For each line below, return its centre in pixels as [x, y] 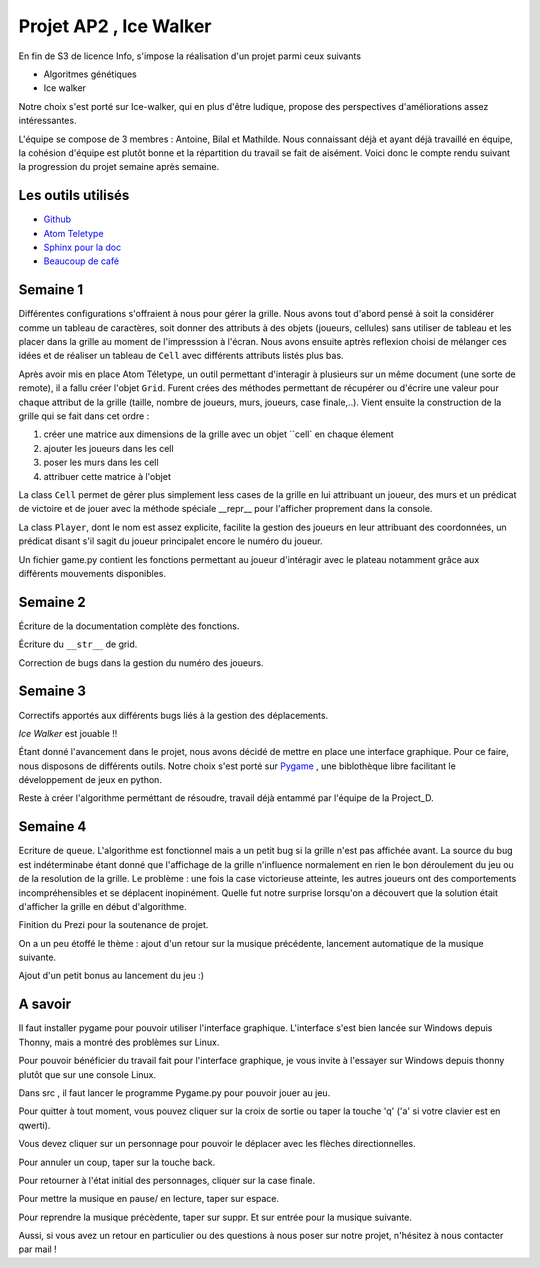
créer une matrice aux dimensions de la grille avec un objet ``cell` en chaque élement [218, 434]
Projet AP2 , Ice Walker [115, 26]
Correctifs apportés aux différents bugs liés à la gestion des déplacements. [173, 715]
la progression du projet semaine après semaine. [119, 167]
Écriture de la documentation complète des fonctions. [129, 626]
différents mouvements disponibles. [92, 573]
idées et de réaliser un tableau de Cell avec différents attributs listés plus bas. [181, 356]
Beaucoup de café [81, 261]
